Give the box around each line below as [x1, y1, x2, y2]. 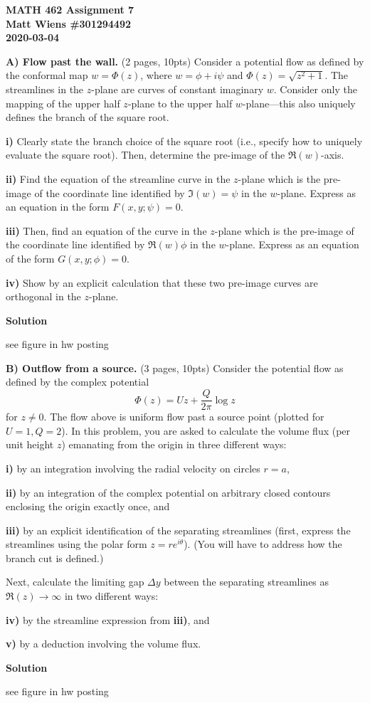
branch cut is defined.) [6, 550, 104, 565]
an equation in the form [6, 199, 110, 214]
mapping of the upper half [6, 95, 120, 110]
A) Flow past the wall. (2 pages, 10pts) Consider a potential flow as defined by [6, 53, 364, 68]
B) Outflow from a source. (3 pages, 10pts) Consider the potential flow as [6, 360, 344, 375]
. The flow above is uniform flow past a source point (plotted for [43, 409, 324, 424]
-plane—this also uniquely [242, 95, 356, 110]
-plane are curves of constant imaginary [91, 81, 264, 96]
